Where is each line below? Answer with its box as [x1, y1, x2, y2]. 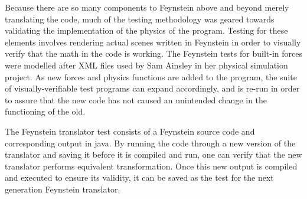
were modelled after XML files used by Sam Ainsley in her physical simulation [5, 58, 288, 71]
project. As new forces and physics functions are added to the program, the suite [5, 70, 297, 83]
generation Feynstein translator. [5, 182, 120, 195]
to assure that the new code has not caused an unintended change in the [5, 93, 267, 106]
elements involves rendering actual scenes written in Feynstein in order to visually [5, 35, 301, 48]
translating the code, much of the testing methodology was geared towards [5, 12, 275, 25]
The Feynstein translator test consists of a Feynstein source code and [5, 125, 255, 137]
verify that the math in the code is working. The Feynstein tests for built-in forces [5, 47, 302, 60]
